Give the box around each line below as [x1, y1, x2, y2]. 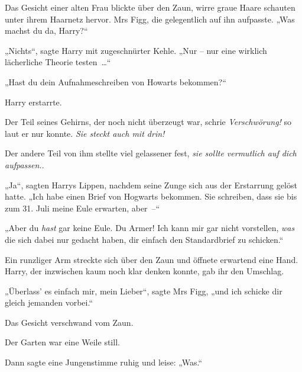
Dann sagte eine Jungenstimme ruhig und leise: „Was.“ [5, 356, 203, 368]
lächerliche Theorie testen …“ [5, 56, 111, 68]
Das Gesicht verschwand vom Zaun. [5, 316, 134, 328]
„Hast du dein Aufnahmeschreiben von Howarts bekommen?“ [5, 75, 226, 88]
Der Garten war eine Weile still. [5, 336, 120, 348]
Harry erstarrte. [5, 95, 62, 108]
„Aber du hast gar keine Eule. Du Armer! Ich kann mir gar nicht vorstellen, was [5, 222, 295, 234]
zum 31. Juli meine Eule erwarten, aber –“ [5, 201, 160, 214]
